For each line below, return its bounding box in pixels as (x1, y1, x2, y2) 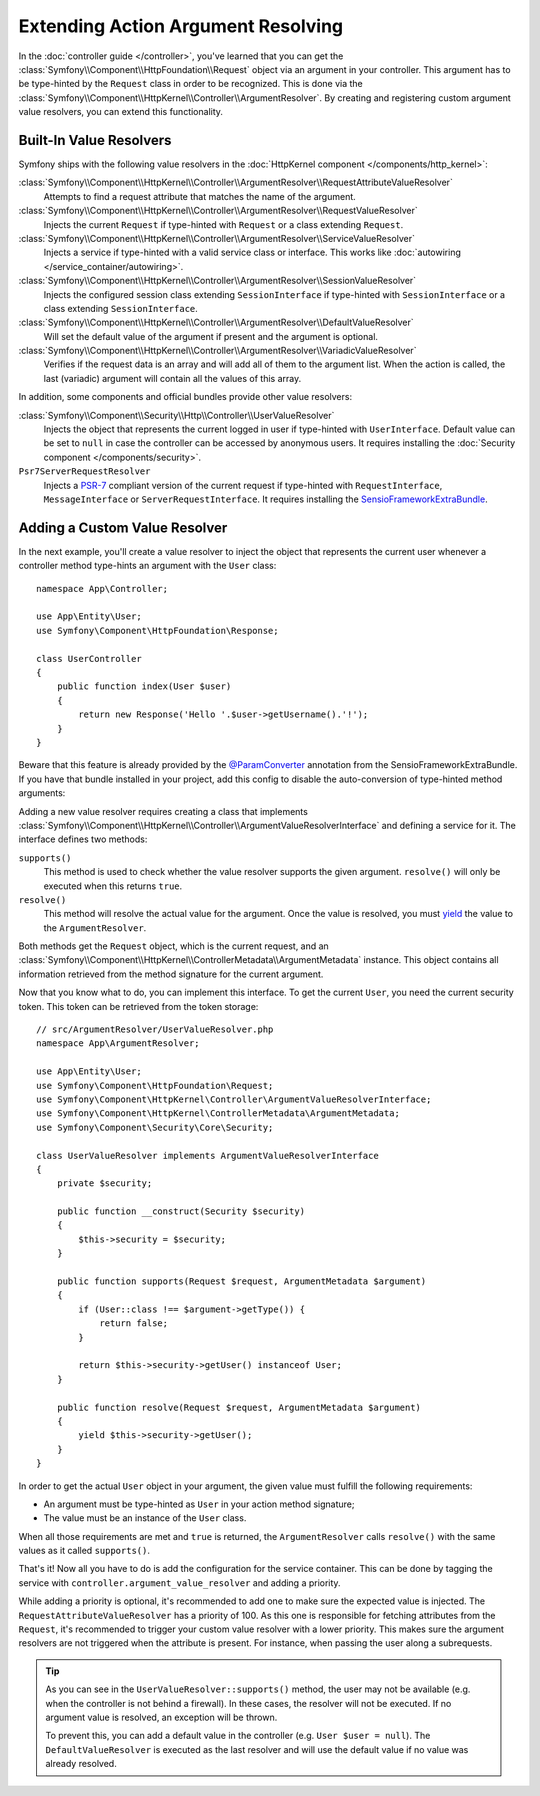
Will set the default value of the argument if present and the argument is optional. (43, 330, 379, 342)
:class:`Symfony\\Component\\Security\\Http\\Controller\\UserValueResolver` (18, 409, 335, 421)
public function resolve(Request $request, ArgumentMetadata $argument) (56, 1401, 422, 1413)
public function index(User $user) (56, 681, 232, 692)
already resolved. (45, 1758, 117, 1770)
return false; (99, 1318, 169, 1329)
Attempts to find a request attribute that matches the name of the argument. (43, 190, 357, 202)
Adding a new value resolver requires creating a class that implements (18, 805, 309, 817)
